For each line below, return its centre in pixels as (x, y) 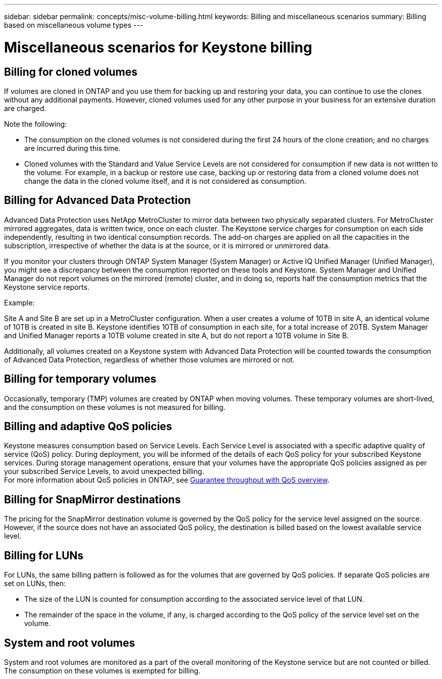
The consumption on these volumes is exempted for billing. (102, 670)
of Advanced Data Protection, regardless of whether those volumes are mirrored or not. (149, 359)
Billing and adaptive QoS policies (88, 427)
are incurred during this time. (72, 148)
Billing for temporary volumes (80, 379)
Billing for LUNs (44, 555)
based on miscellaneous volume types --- (74, 25)
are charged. (25, 108)
